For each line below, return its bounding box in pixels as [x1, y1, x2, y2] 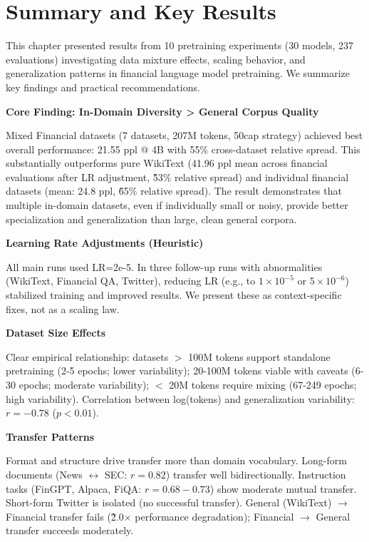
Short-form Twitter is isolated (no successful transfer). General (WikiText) [6, 495, 332, 510]
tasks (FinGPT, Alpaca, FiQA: [6, 481, 142, 496]
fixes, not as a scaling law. [6, 301, 120, 316]
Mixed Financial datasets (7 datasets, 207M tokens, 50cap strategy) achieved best [6, 128, 363, 143]
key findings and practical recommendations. [6, 79, 200, 94]
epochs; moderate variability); [19, 377, 150, 392]
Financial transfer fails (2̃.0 [6, 508, 124, 523]
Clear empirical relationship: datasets [6, 349, 169, 364]
